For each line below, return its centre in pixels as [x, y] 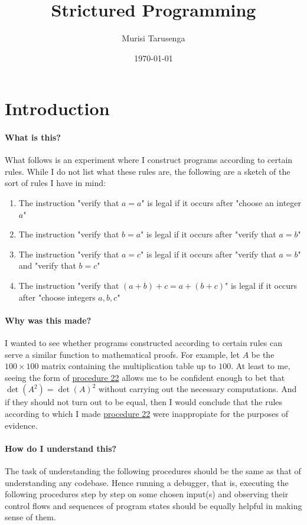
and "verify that [47, 265]
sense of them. [30, 517]
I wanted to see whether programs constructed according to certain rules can [143, 343]
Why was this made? [48, 320]
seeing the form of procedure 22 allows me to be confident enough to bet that [145, 377]
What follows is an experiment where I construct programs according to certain [149, 160]
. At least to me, [261, 366]
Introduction [57, 108]
